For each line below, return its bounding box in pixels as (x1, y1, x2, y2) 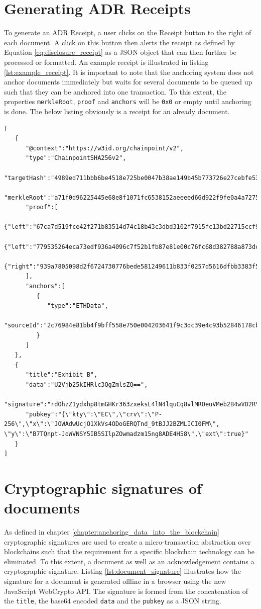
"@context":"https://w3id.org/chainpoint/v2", (25, 144, 184, 152)
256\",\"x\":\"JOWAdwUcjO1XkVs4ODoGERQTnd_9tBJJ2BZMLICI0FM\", (4, 420, 220, 428)
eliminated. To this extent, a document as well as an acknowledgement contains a (4, 556, 254, 566)
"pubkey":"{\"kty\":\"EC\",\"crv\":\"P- (25, 410, 162, 418)
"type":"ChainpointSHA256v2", (25, 154, 126, 162)
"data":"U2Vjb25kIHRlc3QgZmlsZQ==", (25, 381, 148, 388)
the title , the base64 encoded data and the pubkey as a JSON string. (4, 595, 221, 606)
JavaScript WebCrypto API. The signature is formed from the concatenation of (4, 585, 248, 596)
